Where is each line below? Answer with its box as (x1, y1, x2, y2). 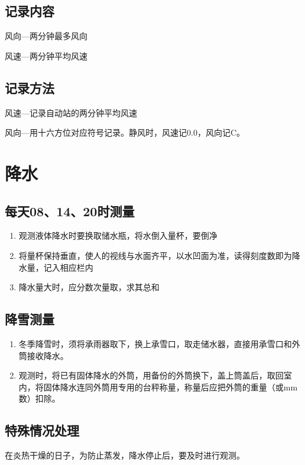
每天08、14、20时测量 (5, 201, 135, 220)
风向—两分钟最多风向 (5, 30, 87, 42)
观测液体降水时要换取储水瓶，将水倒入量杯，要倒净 (18, 229, 218, 242)
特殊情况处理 (5, 421, 79, 440)
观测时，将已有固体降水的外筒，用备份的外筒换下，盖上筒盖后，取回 (18, 369, 284, 381)
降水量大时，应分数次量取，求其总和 (18, 281, 160, 293)
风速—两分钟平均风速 (5, 49, 87, 62)
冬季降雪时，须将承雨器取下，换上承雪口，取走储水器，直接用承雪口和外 (18, 337, 300, 349)
